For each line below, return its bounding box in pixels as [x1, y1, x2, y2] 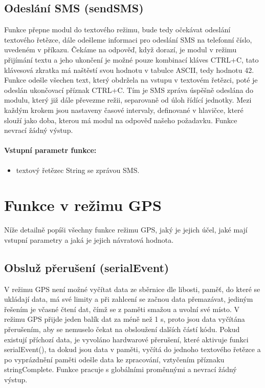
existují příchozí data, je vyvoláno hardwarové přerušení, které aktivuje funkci [4, 334, 249, 344]
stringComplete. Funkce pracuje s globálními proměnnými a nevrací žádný [4, 364, 237, 375]
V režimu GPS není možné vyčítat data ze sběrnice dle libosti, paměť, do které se [4, 283, 260, 294]
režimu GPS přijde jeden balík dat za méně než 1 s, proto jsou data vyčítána [4, 314, 245, 324]
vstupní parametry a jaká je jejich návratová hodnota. [4, 234, 174, 245]
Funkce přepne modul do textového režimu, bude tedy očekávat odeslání [4, 24, 231, 35]
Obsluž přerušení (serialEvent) [4, 259, 169, 275]
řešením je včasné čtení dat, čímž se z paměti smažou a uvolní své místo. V [4, 303, 240, 314]
